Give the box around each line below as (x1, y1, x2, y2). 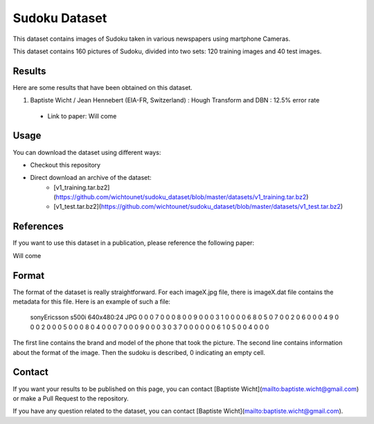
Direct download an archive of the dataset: (30, 174, 152, 182)
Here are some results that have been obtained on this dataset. (12, 83, 193, 91)
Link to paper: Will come (47, 111, 117, 120)
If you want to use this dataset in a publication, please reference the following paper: (12, 239, 255, 247)
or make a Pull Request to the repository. (12, 394, 130, 403)
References (12, 221, 64, 232)
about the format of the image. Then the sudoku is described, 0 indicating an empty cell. (12, 348, 266, 356)
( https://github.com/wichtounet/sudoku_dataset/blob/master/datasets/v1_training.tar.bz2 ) (53, 193, 309, 201)
